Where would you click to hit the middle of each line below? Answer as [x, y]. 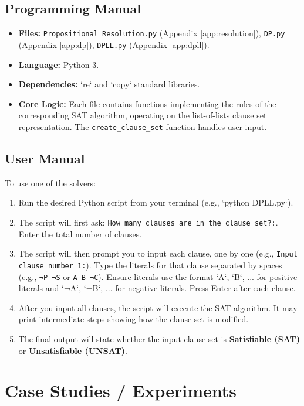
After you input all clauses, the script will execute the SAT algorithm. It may [158, 307]
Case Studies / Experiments [121, 390]
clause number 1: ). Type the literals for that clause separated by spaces [150, 265]
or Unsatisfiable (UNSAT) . [73, 350]
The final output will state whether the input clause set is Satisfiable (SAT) [159, 338]
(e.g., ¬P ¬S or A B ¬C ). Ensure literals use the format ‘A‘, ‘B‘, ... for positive [158, 276]
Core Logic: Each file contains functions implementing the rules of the [147, 103]
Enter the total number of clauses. [80, 233]
